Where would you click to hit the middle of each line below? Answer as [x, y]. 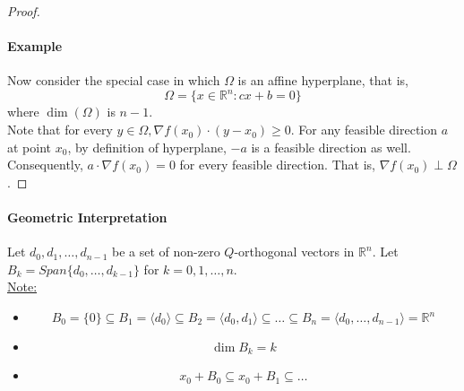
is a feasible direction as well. [331, 147]
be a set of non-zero [166, 252]
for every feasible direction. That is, [277, 165]
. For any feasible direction [364, 130]
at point [30, 147]
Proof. [24, 11]
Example [35, 46]
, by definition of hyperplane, [147, 147]
